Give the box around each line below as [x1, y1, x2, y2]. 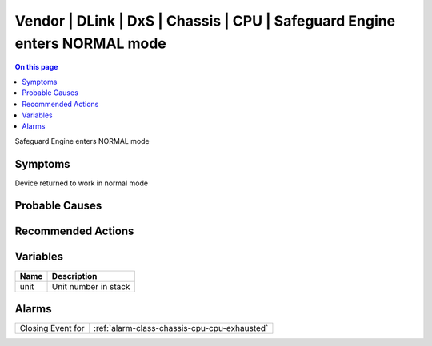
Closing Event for [19, 323, 85, 334]
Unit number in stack [51, 280, 130, 292]
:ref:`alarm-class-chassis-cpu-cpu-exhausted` [93, 323, 269, 334]
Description [51, 270, 98, 281]
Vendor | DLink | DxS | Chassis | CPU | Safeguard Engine [14, 12, 396, 30]
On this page [14, 62, 58, 72]
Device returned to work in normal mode [14, 178, 148, 188]
